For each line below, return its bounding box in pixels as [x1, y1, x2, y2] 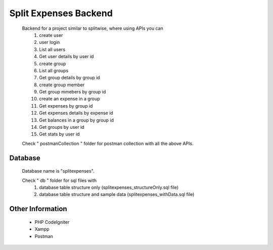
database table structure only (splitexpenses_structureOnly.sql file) [39, 184, 179, 190]
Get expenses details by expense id [39, 110, 113, 116]
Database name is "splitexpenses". [22, 168, 95, 174]
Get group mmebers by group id [39, 89, 106, 95]
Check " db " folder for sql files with [22, 177, 97, 183]
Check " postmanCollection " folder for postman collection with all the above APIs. [22, 140, 194, 146]
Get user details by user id [39, 54, 94, 60]
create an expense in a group [39, 96, 101, 102]
